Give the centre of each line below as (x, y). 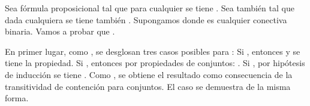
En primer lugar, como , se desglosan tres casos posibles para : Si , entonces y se (153, 51)
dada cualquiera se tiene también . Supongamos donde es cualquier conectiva (146, 19)
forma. (17, 98)
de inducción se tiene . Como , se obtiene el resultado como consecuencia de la (149, 74)
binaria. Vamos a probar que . (60, 31)
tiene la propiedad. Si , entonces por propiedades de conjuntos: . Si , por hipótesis (155, 63)
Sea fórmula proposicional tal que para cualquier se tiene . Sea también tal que (150, 8)
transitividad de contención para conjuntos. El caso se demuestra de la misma (148, 86)
